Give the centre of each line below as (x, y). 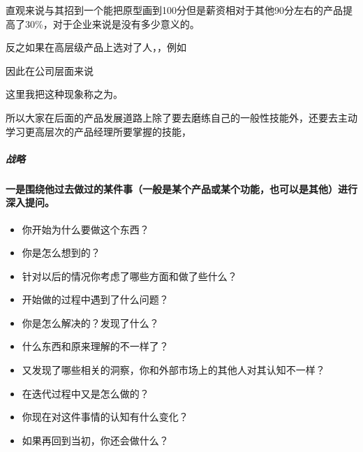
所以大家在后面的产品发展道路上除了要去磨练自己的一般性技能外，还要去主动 (181, 117)
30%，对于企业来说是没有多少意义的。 (112, 23)
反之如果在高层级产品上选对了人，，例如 (96, 47)
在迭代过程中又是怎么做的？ (86, 393)
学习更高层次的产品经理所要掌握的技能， (98, 131)
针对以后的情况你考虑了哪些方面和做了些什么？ (129, 276)
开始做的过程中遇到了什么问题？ (95, 299)
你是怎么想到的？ (61, 253)
